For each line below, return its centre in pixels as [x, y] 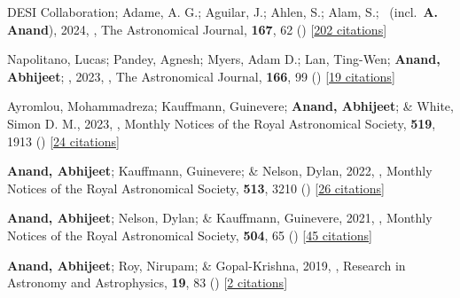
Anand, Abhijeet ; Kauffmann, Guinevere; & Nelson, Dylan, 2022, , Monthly [220, 171]
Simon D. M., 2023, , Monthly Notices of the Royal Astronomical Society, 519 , [222, 123]
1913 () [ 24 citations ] [63, 141]
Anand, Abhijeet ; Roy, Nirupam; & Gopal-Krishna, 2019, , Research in [207, 265]
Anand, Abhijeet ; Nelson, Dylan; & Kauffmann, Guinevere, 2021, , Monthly [220, 218]
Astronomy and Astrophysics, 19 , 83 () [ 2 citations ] [148, 282]
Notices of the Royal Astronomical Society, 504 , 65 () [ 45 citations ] [190, 235]
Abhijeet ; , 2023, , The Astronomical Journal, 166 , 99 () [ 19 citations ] [201, 76]
